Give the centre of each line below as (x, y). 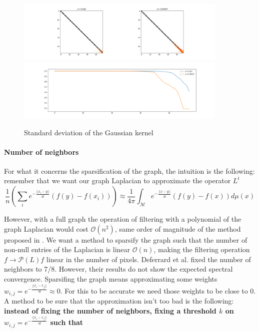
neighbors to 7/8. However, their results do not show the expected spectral (118, 269)
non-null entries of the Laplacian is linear (67, 249)
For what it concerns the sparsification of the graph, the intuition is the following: (129, 170)
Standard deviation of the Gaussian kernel (89, 132)
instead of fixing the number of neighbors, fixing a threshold (110, 310)
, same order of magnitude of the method (178, 228)
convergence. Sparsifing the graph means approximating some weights (111, 279)
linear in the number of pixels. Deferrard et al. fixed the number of (148, 259)
